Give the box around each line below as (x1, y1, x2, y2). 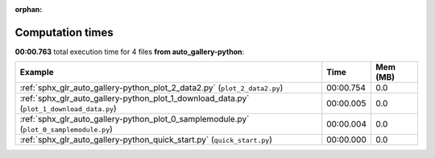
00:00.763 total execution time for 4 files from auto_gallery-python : (14, 47, 245, 56)
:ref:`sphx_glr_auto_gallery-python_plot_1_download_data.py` (19, 93, 250, 104)
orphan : (14, 5, 43, 14)
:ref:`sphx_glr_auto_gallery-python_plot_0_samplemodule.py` (19, 114, 250, 125)
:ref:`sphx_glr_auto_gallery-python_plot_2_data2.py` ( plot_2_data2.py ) (19, 82, 284, 94)
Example (19, 67, 54, 78)
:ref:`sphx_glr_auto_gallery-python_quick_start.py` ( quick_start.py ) (19, 134, 273, 145)
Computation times (14, 25, 114, 39)
